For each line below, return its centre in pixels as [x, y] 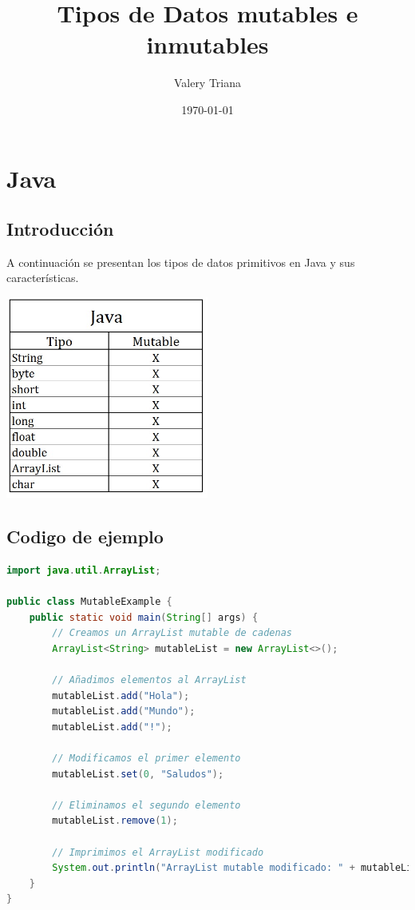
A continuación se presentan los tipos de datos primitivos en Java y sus [181, 262]
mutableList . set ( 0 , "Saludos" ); [138, 774]
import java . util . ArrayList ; [84, 570]
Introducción [60, 229]
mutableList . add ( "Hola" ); [121, 695]
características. [43, 278]
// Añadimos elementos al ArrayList [149, 680]
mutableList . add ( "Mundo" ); [124, 711]
